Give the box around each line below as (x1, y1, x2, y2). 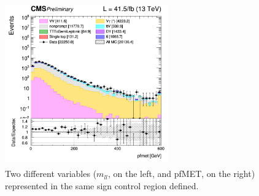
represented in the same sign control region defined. (5, 179, 199, 192)
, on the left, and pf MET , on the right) (108, 167, 255, 180)
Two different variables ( (5, 167, 97, 180)
